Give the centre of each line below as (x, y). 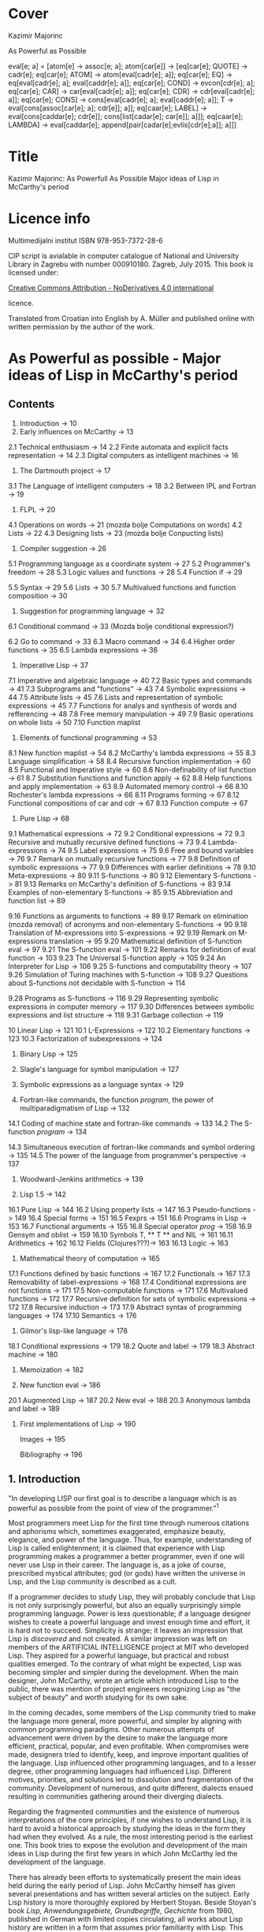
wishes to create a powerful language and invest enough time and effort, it (129, 1622)
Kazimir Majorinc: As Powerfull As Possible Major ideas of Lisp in (113, 178)
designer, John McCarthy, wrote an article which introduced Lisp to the (123, 1681)
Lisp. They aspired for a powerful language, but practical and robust (119, 1655)
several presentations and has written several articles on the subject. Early (129, 1894)
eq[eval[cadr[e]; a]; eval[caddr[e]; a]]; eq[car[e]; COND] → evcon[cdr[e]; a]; (132, 83)
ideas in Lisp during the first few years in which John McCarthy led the (123, 1854)
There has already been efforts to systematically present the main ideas (125, 1878)
